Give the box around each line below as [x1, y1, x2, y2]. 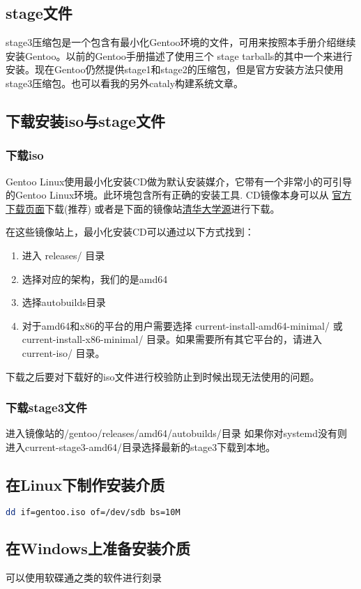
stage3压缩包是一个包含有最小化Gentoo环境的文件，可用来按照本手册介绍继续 [6, 35, 356, 49]
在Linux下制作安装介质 [6, 473, 165, 495]
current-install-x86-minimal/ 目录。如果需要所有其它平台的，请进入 [22, 332, 323, 346]
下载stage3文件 [6, 399, 87, 416]
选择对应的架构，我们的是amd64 [22, 271, 168, 286]
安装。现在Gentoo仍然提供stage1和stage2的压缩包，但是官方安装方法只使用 [6, 62, 344, 77]
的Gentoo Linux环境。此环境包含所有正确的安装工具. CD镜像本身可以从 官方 [6, 188, 352, 202]
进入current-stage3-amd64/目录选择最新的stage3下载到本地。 [6, 439, 276, 454]
